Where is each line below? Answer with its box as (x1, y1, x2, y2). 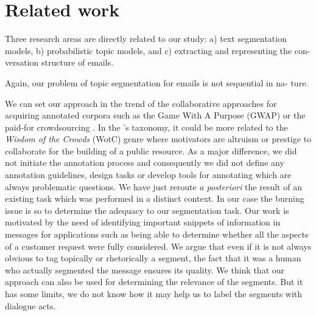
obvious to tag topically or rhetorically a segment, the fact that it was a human (5, 252, 301, 264)
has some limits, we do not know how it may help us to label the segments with (5, 287, 303, 300)
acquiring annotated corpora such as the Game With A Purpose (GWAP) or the (5, 109, 306, 122)
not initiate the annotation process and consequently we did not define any (5, 156, 284, 169)
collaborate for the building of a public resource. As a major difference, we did (5, 144, 297, 157)
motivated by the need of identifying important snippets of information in (5, 216, 281, 228)
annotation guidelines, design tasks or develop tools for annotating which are (5, 168, 292, 181)
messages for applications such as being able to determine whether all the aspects (5, 228, 309, 241)
